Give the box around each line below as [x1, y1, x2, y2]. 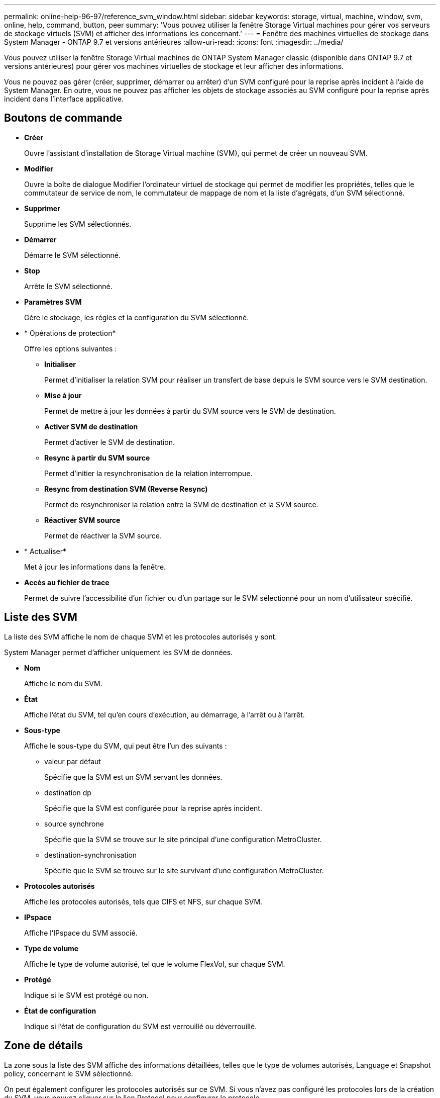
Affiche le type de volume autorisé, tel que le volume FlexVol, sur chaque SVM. [24, 959, 285, 968]
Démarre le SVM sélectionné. [24, 250, 121, 259]
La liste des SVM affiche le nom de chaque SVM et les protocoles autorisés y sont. [4, 632, 277, 641]
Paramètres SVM [24, 297, 82, 306]
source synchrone [44, 819, 104, 828]
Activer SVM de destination [44, 422, 138, 431]
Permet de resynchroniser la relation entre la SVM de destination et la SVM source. [44, 500, 318, 509]
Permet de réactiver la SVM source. [44, 531, 162, 540]
